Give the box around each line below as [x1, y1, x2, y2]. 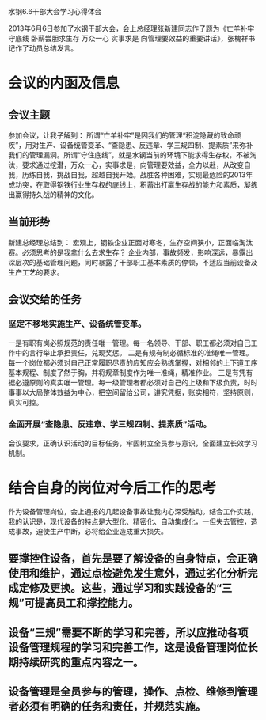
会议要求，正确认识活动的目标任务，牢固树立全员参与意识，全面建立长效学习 [8, 438, 258, 448]
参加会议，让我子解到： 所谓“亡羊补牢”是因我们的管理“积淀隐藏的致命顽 [8, 131, 241, 140]
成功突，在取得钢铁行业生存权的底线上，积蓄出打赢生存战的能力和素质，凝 [8, 180, 251, 189]
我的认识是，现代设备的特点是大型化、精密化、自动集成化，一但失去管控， [8, 517, 251, 526]
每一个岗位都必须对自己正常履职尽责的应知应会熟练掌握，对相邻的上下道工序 [8, 358, 258, 367]
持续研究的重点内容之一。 [18, 655, 144, 669]
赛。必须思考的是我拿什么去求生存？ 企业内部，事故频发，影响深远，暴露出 [8, 248, 253, 257]
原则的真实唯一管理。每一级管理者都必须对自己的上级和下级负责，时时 [28, 377, 258, 387]
